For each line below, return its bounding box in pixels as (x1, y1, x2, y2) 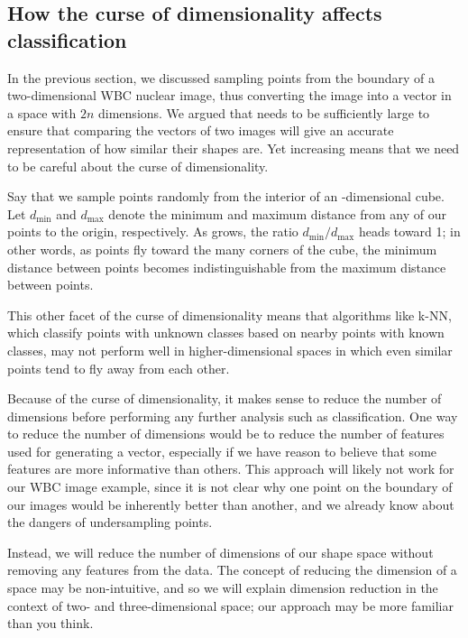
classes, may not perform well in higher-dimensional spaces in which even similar (7, 340, 453, 359)
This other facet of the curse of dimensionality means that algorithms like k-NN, (7, 305, 452, 324)
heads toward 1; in (358, 222, 461, 241)
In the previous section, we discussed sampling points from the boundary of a (7, 68, 435, 87)
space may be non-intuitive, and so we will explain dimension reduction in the (7, 578, 438, 597)
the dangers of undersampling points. (7, 513, 213, 532)
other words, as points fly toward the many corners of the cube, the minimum (7, 239, 437, 258)
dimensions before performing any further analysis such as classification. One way (7, 406, 458, 425)
